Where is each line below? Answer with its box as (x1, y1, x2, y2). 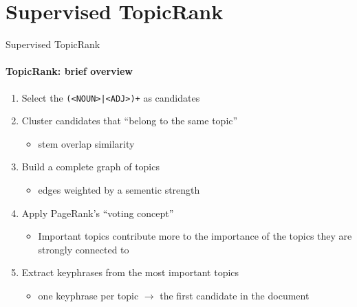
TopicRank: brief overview (6, 64, 133, 78)
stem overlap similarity (38, 136, 135, 150)
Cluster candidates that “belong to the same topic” (21, 113, 238, 128)
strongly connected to (38, 242, 129, 256)
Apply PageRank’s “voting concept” (21, 205, 174, 220)
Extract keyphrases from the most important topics (21, 265, 239, 280)
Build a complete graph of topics (21, 159, 160, 174)
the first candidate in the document (160, 288, 310, 302)
